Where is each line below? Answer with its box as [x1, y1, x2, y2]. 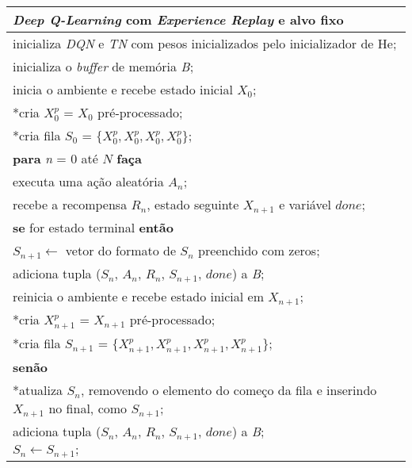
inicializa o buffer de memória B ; [13, 57, 194, 75]
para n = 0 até [13, 149, 98, 168]
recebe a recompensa [13, 195, 128, 214]
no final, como [48, 399, 128, 418]
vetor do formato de [65, 241, 177, 260]
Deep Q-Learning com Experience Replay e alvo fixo [13, 10, 344, 29]
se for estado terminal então [13, 218, 174, 237]
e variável [279, 195, 331, 214]
